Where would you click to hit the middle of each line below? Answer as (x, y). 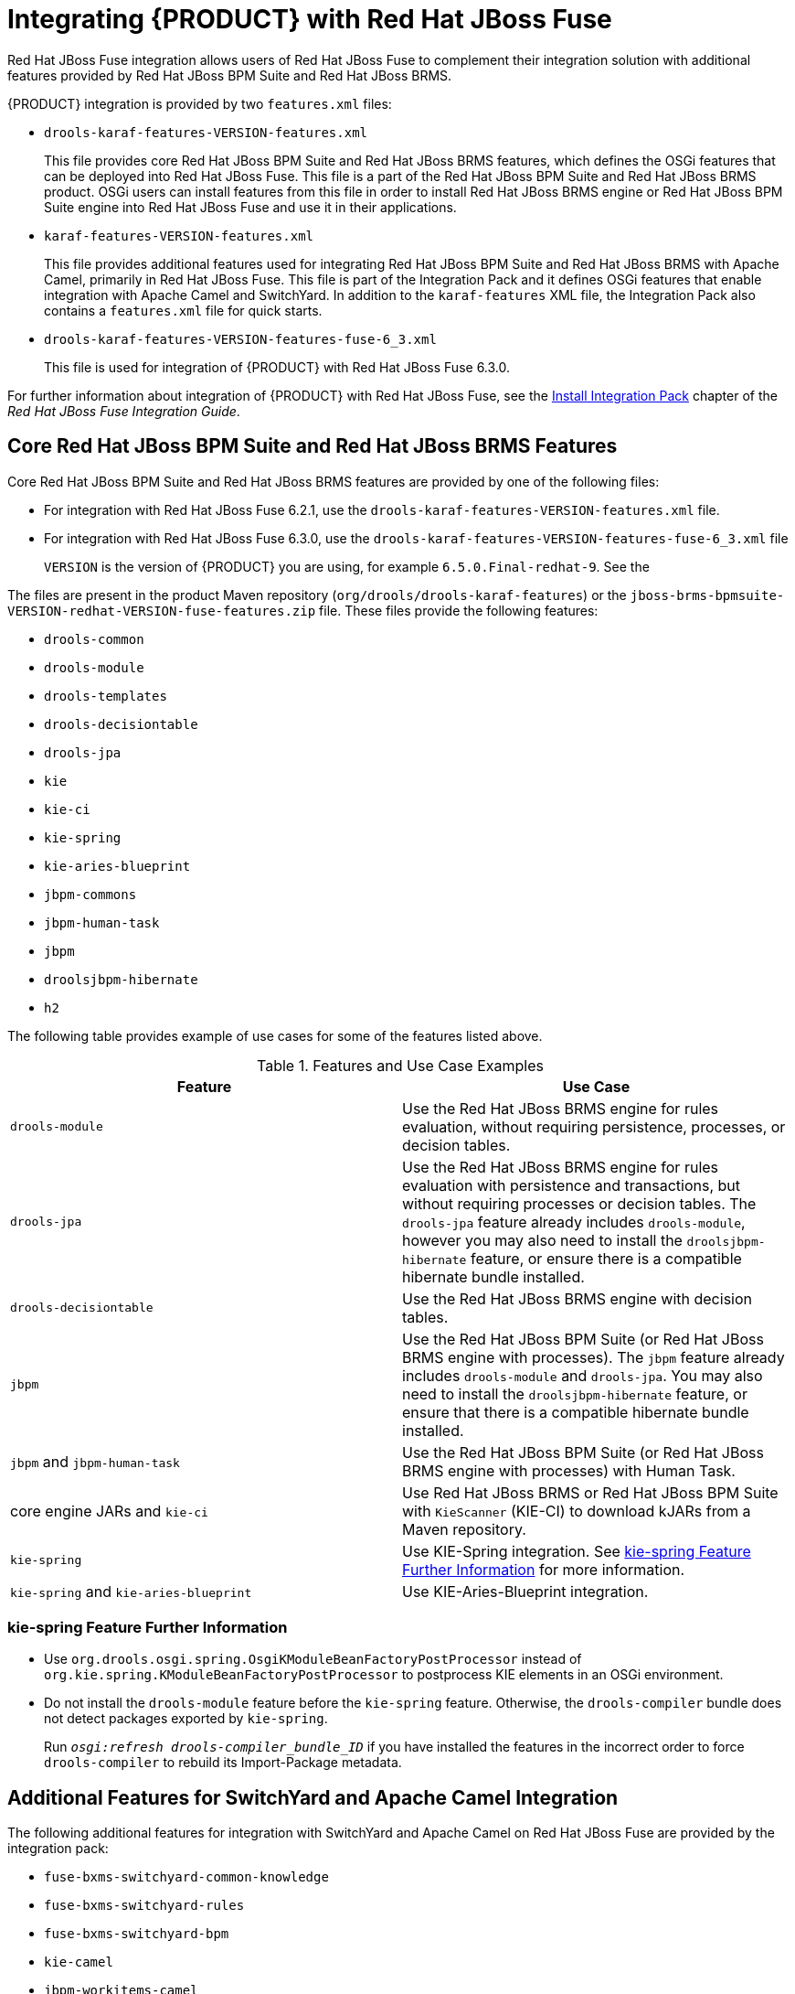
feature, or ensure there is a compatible (606, 1258)
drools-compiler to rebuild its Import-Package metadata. (223, 1763)
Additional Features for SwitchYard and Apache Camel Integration (313, 1797)
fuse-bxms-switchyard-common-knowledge (186, 1877)
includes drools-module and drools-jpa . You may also (583, 1375)
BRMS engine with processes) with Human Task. (569, 1470)
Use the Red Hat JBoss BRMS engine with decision (577, 1298)
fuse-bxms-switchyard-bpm (137, 1934)
